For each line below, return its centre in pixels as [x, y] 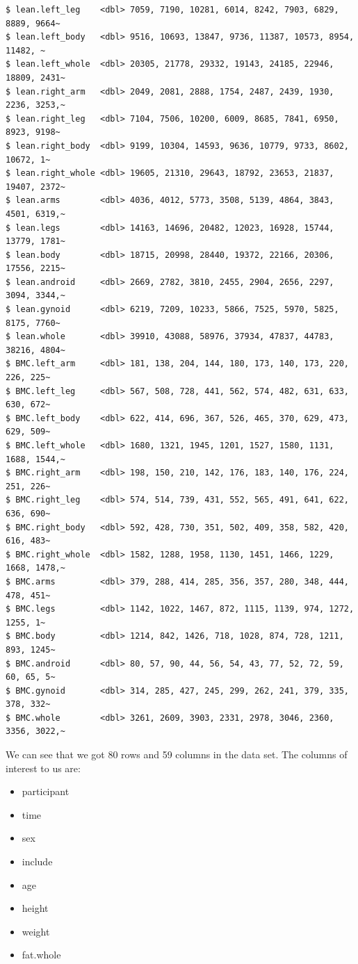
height [35, 908]
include [37, 861]
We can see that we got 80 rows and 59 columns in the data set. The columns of [177, 754]
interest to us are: [43, 768]
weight [36, 931]
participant [46, 791]
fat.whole [41, 955]
